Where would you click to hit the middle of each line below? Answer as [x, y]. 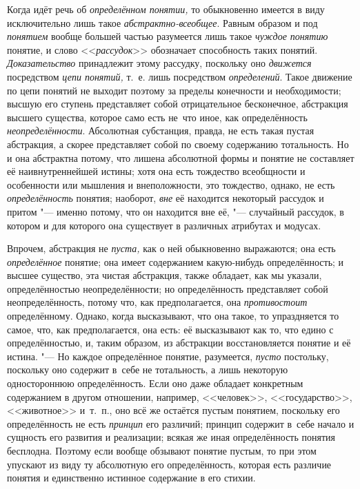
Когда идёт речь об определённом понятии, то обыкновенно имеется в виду [166, 9]
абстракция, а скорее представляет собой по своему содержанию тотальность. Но [178, 144]
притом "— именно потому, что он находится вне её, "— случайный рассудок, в [176, 211]
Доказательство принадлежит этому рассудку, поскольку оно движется [159, 63]
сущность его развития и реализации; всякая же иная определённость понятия [171, 437]
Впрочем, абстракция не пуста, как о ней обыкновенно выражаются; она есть [171, 248]
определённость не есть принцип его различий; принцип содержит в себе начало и [181, 423]
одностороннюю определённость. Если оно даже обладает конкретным [155, 383]
